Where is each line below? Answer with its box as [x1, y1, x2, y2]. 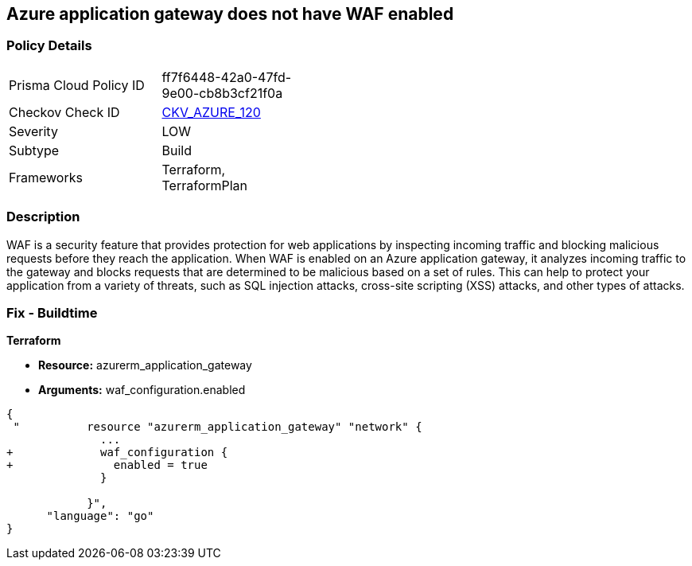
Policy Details [6, 37, 92, 54]
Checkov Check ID [9, 103, 120, 120]
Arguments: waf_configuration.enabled [38, 383, 246, 397]
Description [6, 209, 80, 225]
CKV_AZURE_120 [161, 103, 261, 120]
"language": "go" [46, 509, 154, 523]
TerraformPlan [161, 177, 248, 193]
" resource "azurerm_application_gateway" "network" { [13, 420, 422, 434]
